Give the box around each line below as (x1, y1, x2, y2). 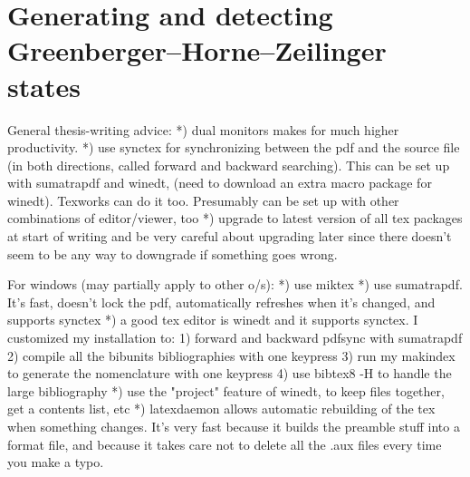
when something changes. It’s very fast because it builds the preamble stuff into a (7, 417, 460, 435)
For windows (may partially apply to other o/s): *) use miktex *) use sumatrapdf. (7, 275, 463, 294)
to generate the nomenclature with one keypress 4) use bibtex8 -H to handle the (7, 364, 452, 383)
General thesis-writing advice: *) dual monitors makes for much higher (7, 120, 399, 139)
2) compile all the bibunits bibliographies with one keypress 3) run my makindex (7, 346, 456, 365)
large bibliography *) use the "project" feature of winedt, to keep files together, (7, 381, 445, 400)
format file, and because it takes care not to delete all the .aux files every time (7, 434, 442, 453)
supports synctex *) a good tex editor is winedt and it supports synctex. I (7, 310, 418, 329)
